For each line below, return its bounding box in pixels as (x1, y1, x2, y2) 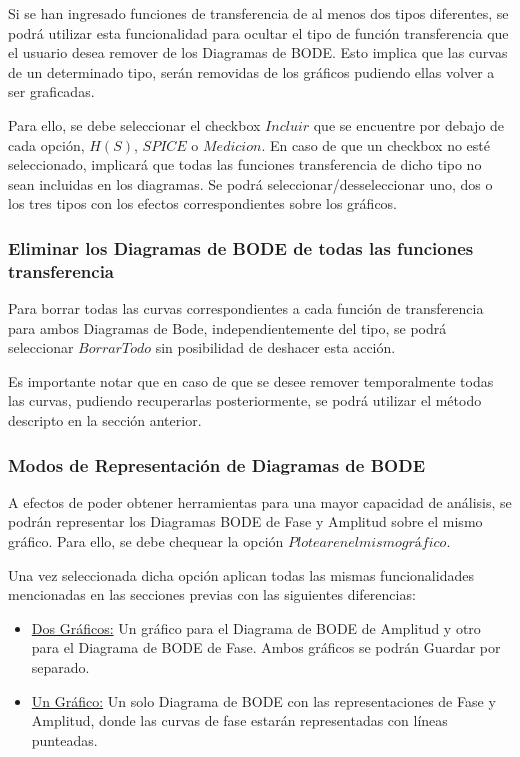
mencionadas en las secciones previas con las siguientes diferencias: (8, 584, 416, 605)
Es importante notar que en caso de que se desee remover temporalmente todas (8, 370, 494, 391)
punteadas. (31, 729, 98, 750)
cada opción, (8, 134, 85, 155)
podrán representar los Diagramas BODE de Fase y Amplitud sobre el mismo (8, 511, 483, 532)
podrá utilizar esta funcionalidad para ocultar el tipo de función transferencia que (8, 22, 509, 43)
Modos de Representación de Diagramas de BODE (8, 452, 425, 477)
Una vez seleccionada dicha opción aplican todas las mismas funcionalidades (8, 564, 474, 585)
